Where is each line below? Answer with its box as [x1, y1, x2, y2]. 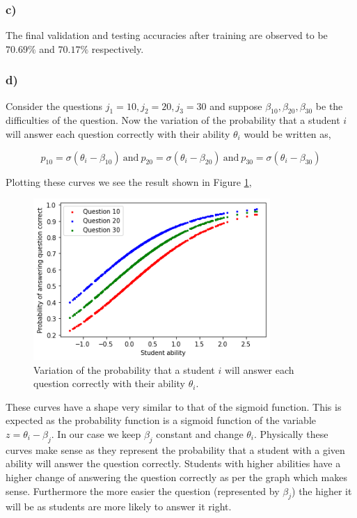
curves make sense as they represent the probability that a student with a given [6, 442, 345, 457]
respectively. [91, 41, 144, 56]
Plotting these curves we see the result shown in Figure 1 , [6, 174, 252, 189]
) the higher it [292, 483, 352, 498]
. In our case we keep [51, 426, 141, 441]
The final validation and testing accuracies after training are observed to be [6, 28, 328, 42]
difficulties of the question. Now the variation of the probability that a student [6, 113, 340, 127]
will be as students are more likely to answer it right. [6, 499, 232, 514]
